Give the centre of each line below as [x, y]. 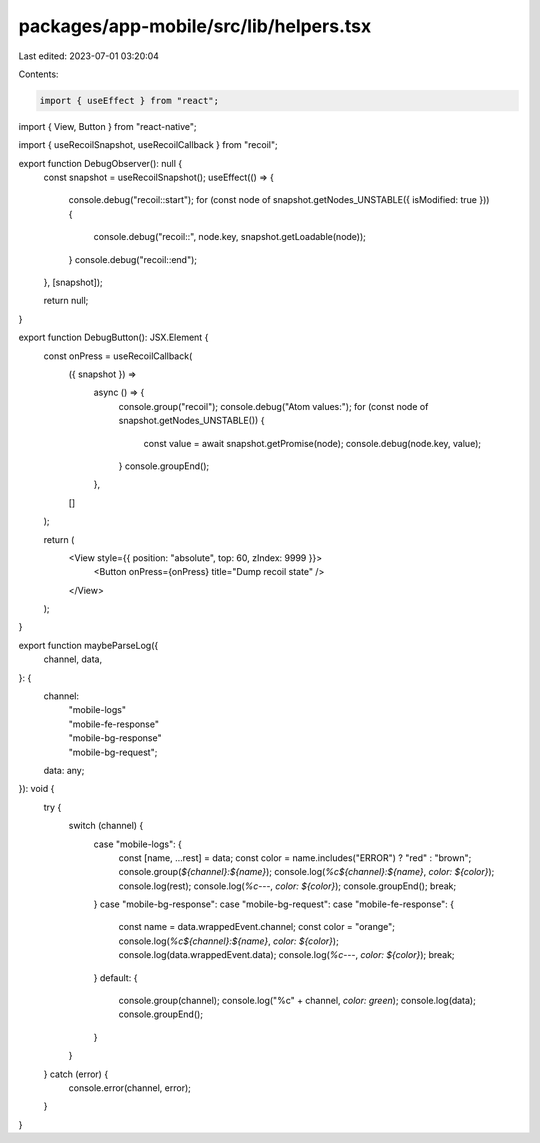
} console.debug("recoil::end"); [133, 259]
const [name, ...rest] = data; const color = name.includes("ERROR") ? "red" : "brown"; [295, 857]
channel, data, [73, 659]
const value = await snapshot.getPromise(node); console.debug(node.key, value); [312, 443]
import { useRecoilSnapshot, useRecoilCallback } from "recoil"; [148, 145]
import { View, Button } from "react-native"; [107, 126]
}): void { [36, 789]
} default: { [115, 977]
